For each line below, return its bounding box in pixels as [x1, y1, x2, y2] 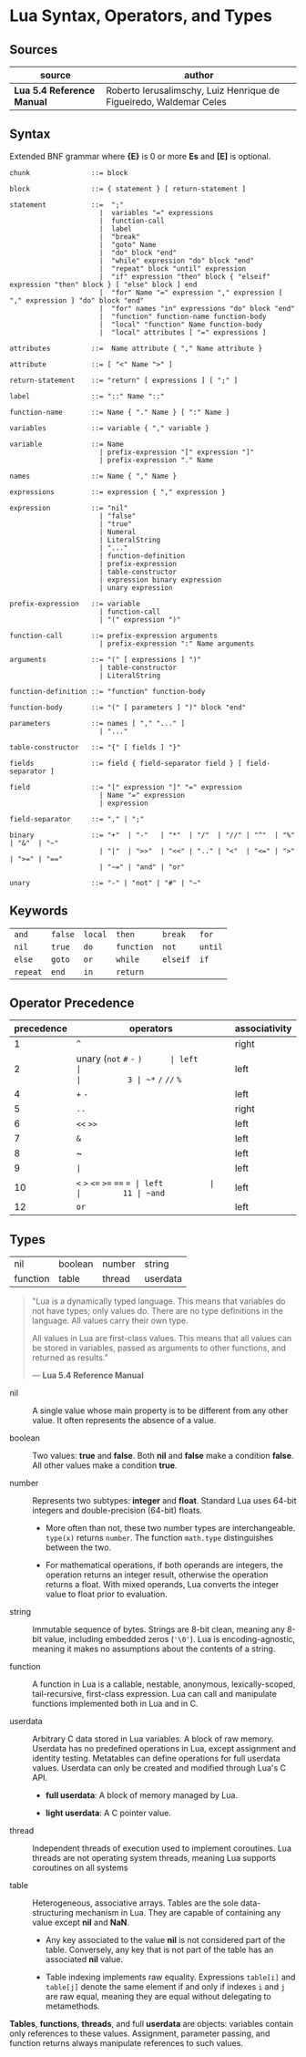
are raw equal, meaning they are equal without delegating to [45, 1991, 271, 2002]
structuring [32, 1907, 75, 1918]
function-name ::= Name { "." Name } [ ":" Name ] [9, 408, 230, 417]
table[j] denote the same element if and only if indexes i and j [45, 1981, 285, 1992]
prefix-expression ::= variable [9, 599, 141, 608]
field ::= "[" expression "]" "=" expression [9, 782, 243, 791]
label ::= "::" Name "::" [9, 391, 166, 401]
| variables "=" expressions [98, 208, 214, 217]
